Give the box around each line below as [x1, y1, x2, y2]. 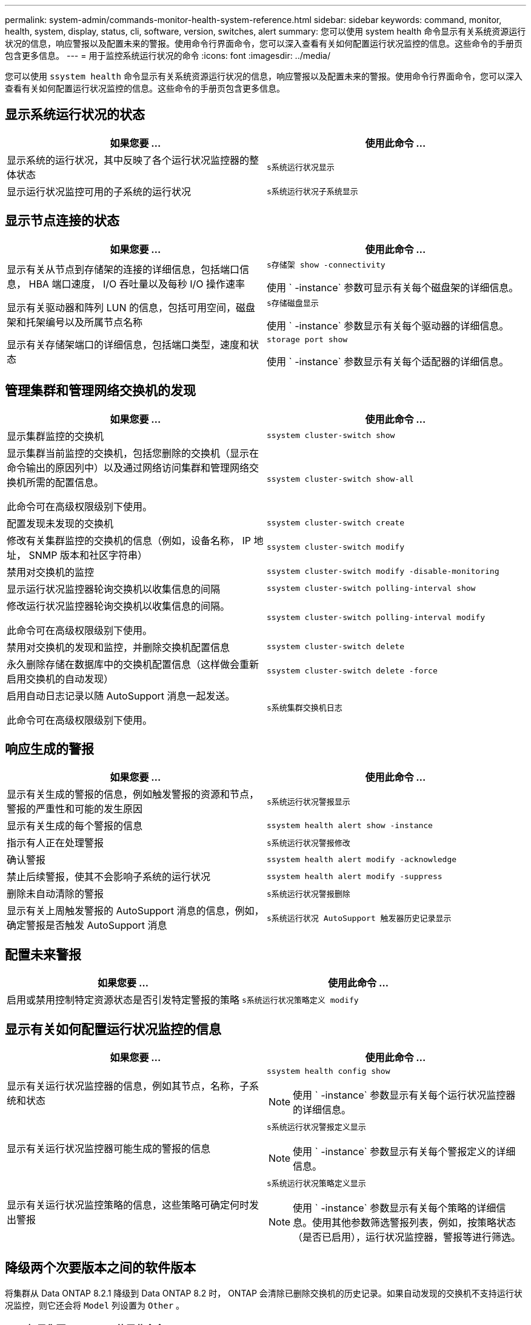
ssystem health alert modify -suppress [267, 871, 442, 881]
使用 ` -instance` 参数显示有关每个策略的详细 [293, 1202, 496, 1215]
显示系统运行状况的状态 [5, 107, 145, 123]
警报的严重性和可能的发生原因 [7, 803, 143, 815]
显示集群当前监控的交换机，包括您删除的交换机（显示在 [7, 447, 259, 459]
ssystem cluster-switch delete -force [267, 666, 438, 676]
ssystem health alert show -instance [267, 820, 433, 830]
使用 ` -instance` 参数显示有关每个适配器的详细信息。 [267, 355, 509, 368]
